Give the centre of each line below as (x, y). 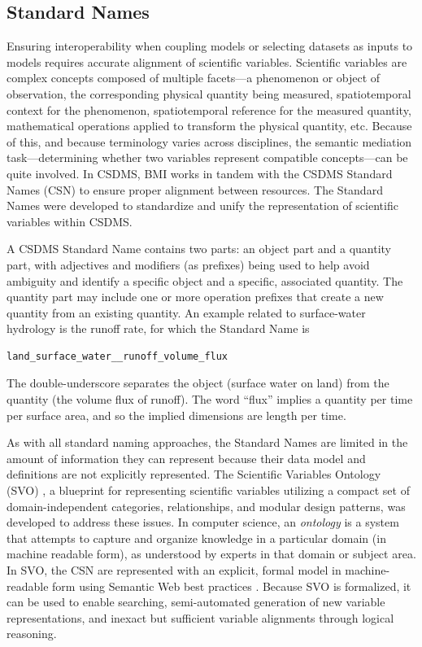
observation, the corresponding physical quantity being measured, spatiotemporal (209, 93)
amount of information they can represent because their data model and (186, 458)
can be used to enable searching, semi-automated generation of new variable (196, 602)
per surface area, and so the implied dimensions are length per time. (176, 415)
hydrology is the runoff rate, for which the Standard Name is (158, 328)
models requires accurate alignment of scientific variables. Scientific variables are (207, 61)
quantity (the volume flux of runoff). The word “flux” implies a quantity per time (210, 399)
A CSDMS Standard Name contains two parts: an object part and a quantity (199, 249)
